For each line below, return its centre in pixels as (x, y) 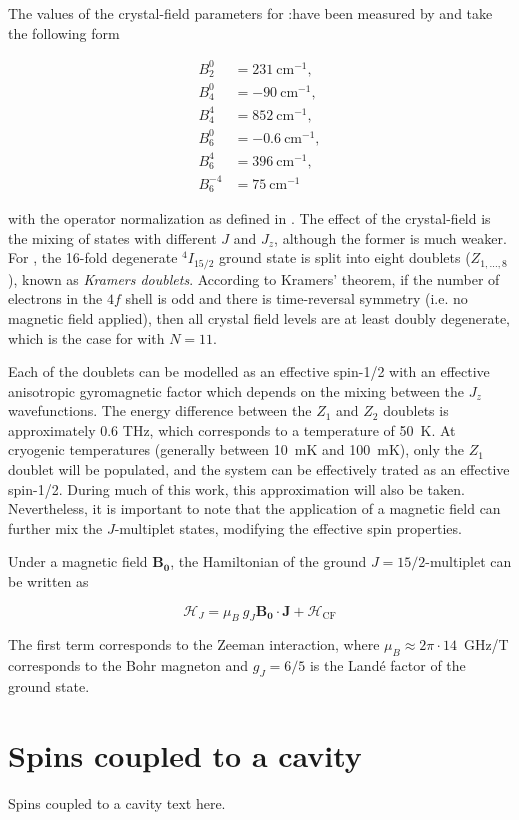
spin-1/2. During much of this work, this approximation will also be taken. (236, 488)
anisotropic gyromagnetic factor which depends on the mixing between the (236, 390)
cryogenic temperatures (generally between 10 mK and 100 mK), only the (236, 449)
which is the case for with (86, 337)
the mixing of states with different (112, 237)
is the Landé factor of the (387, 665)
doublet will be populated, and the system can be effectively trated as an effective (259, 469)
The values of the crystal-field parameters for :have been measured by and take (250, 13)
